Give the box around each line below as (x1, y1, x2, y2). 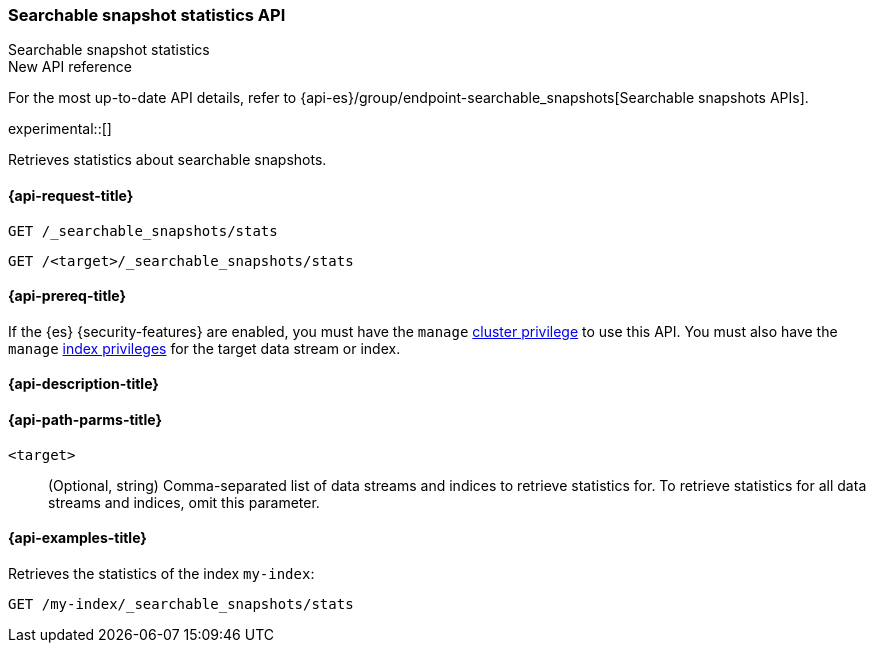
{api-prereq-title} (8, 287, 127, 305)
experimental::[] (8, 120, 112, 138)
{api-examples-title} (8, 529, 147, 547)
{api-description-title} (8, 375, 159, 393)
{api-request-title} (8, 186, 134, 204)
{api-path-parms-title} (8, 411, 163, 429)
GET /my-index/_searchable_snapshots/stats (8, 595, 354, 612)
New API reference (8, 58, 132, 76)
